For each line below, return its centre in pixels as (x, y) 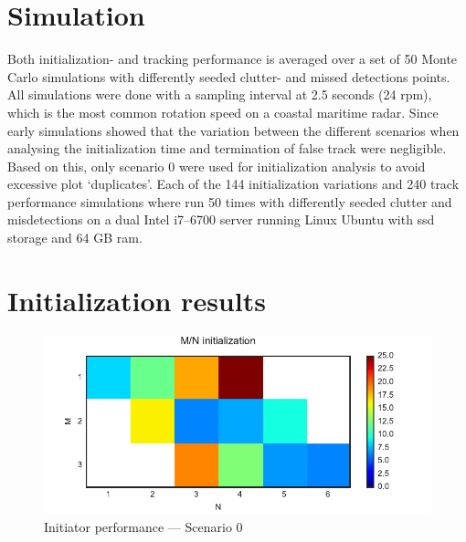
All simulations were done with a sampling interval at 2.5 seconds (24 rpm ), (220, 94)
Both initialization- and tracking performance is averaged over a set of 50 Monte (233, 59)
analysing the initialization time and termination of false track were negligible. (227, 148)
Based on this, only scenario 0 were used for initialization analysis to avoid (217, 166)
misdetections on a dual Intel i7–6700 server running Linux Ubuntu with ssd (221, 219)
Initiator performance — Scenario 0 (143, 527)
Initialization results (137, 300)
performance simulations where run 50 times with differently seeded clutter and (230, 201)
